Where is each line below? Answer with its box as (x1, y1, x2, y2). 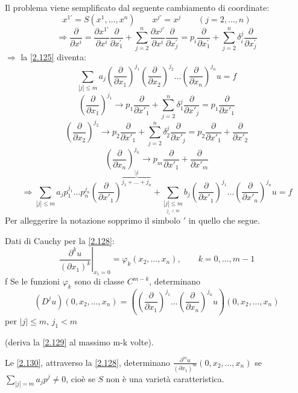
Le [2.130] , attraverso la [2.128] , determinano (5, 356, 170, 368)
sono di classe (74, 275, 125, 288)
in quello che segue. (188, 213, 260, 226)
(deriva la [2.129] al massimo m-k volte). (5, 336, 154, 348)
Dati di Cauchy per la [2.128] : (5, 234, 115, 247)
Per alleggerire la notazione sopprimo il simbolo (5, 213, 181, 226)
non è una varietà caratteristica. (106, 372, 224, 385)
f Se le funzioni (5, 275, 60, 288)
